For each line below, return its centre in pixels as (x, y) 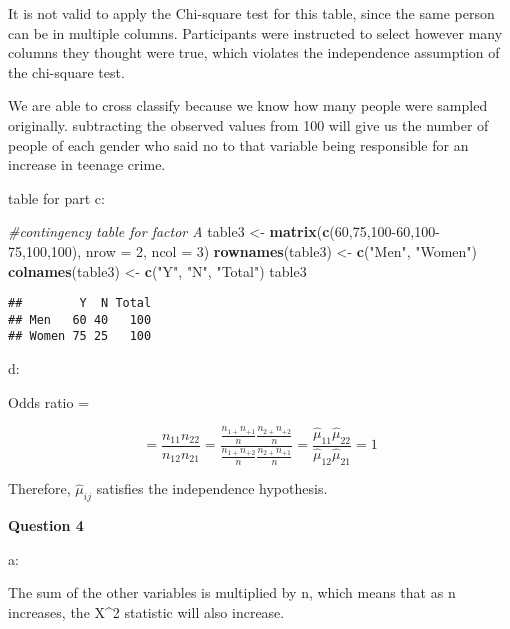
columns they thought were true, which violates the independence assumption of (254, 52)
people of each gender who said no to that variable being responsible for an (238, 144)
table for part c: (56, 197)
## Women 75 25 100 (80, 336)
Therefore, (39, 488)
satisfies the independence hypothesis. (212, 488)
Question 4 (46, 525)
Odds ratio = (49, 401)
